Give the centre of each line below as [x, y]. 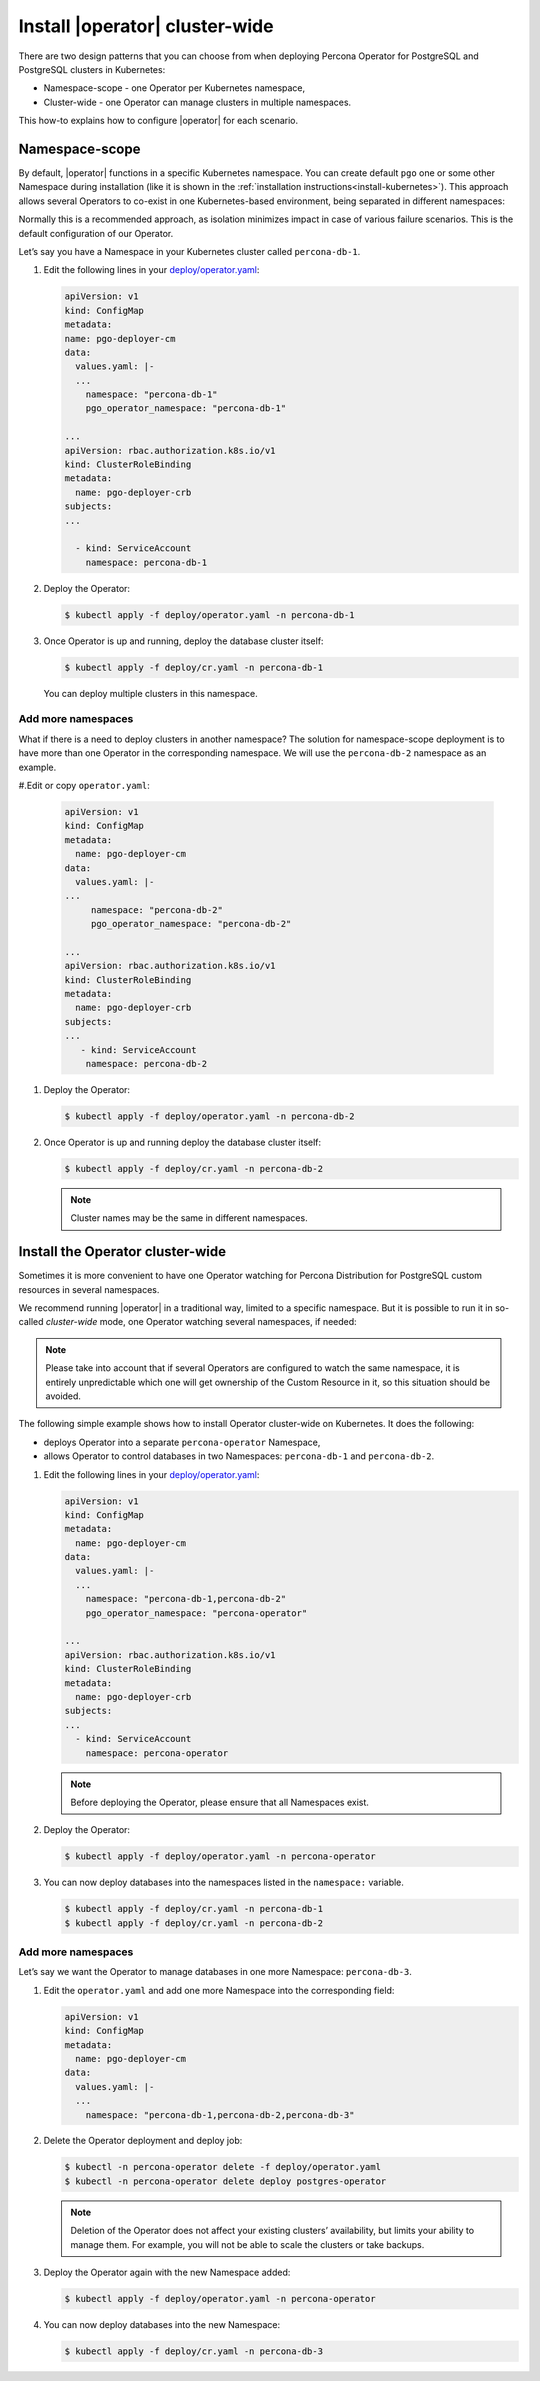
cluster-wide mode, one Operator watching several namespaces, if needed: [201, 1322]
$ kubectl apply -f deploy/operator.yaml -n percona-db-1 [209, 614]
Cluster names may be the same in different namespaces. [189, 1218]
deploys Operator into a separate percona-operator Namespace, [182, 1442]
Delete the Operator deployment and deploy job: [143, 2141]
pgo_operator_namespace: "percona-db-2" [191, 924]
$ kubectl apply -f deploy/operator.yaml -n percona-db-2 [209, 1116]
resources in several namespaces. [89, 1289]
